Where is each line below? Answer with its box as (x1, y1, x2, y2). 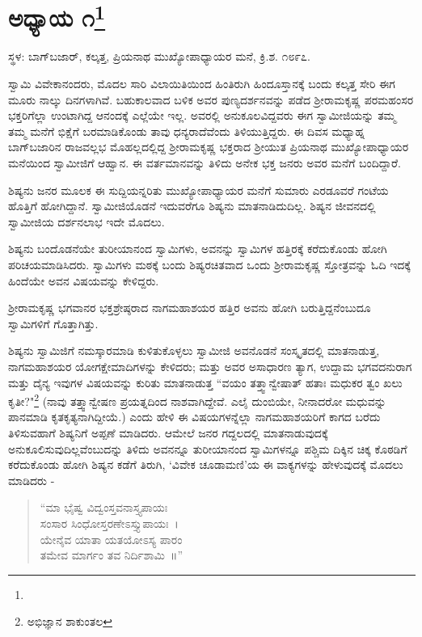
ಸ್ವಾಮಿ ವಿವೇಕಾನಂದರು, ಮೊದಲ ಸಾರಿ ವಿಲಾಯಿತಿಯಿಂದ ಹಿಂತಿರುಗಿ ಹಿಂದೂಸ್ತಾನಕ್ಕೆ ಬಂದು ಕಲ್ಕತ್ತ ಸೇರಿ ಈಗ (8, 75, 395, 92)
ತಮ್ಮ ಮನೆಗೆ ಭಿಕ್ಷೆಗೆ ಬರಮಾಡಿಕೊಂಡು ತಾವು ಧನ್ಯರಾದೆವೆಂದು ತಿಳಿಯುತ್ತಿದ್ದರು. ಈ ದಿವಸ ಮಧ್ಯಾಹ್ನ (8, 122, 365, 139)
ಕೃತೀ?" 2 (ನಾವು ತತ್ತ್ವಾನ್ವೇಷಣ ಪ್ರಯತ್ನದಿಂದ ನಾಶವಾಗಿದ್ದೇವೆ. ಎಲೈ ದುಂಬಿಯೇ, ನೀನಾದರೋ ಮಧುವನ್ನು (8, 390, 386, 409)
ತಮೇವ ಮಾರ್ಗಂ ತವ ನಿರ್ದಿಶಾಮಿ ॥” (40, 546, 184, 563)
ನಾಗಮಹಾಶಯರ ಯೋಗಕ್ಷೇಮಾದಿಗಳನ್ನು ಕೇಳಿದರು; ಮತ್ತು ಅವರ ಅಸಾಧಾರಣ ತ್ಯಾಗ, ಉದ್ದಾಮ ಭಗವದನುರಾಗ (8, 357, 412, 374)
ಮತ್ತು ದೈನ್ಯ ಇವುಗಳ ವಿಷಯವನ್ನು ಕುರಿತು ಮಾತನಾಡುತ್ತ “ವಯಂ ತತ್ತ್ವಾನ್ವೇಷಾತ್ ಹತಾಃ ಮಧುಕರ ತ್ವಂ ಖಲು (8, 373, 403, 390)
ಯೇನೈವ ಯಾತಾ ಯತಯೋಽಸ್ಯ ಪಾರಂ (40, 530, 183, 547)
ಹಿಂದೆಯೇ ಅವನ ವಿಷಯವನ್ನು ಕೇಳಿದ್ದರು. (8, 272, 159, 289)
